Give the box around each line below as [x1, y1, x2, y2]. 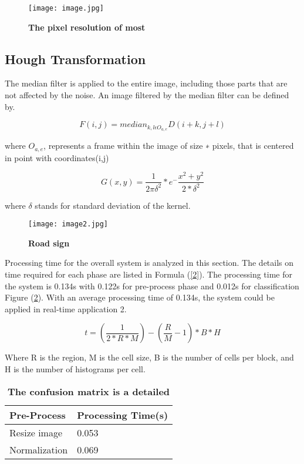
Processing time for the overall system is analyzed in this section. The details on [5, 256, 294, 269]
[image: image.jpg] [28, 4, 104, 12]
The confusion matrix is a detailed [7, 384, 170, 398]
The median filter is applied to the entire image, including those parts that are [5, 77, 288, 89]
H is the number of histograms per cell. [5, 363, 146, 375]
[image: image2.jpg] [28, 220, 109, 229]
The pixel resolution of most [28, 21, 146, 33]
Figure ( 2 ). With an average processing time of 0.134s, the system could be [5, 291, 275, 303]
